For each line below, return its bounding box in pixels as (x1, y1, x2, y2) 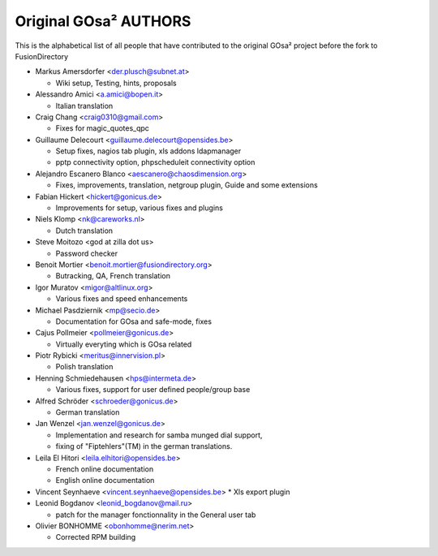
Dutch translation (55, 226, 114, 235)
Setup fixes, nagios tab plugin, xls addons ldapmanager (55, 146, 242, 156)
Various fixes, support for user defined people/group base (55, 385, 251, 394)
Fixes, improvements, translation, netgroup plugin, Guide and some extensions (55, 180, 318, 190)
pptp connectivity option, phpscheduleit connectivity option (55, 157, 255, 167)
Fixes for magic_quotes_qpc (55, 123, 150, 133)
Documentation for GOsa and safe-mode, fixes (55, 317, 213, 326)
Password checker (55, 248, 118, 258)
